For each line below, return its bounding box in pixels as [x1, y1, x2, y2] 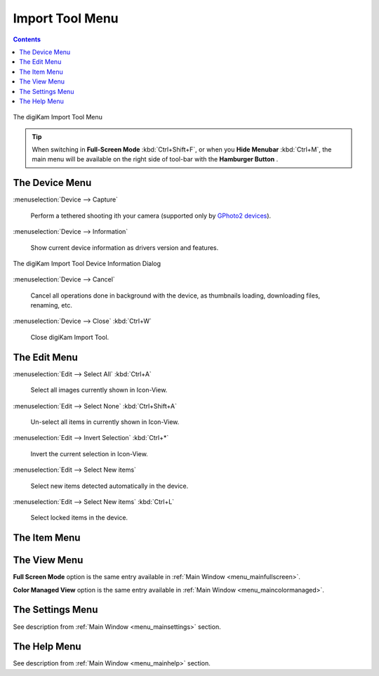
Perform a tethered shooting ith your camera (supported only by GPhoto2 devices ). [30, 211, 272, 220]
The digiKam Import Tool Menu [13, 113, 103, 121]
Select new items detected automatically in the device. [30, 482, 189, 490]
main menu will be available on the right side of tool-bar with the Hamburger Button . [32, 155, 279, 164]
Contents [13, 35, 41, 44]
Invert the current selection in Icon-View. [30, 449, 149, 458]
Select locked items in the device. [30, 513, 128, 522]
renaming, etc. [30, 301, 73, 310]
